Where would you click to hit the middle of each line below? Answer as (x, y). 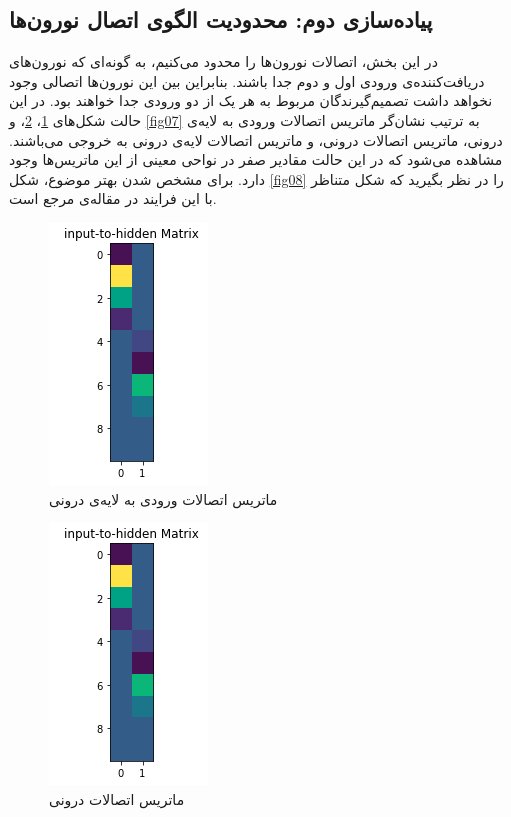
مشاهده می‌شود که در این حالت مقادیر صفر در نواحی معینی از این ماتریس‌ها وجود (256, 159)
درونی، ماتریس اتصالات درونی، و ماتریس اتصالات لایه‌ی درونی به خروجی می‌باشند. (256, 139)
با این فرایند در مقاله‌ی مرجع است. (113, 198)
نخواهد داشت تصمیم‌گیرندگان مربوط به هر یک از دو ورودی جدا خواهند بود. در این (251, 100)
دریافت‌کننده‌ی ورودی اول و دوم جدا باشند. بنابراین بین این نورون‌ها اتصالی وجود (247, 80)
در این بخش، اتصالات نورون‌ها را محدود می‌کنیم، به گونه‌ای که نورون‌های (223, 61)
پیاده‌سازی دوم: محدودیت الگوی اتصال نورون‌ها (221, 19)
